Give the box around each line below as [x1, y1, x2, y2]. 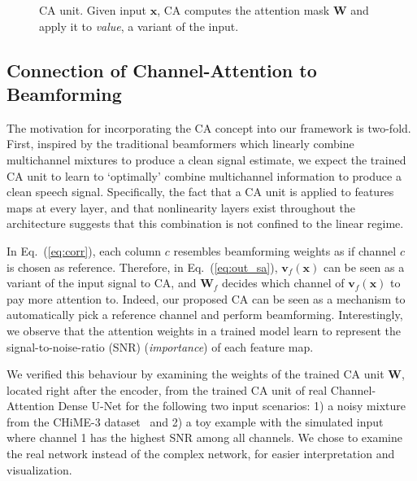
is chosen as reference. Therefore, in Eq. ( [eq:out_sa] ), [7, 258, 278, 275]
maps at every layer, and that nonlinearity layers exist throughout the [7, 199, 356, 216]
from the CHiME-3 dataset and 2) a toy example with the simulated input [7, 413, 384, 430]
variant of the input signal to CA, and [7, 274, 197, 291]
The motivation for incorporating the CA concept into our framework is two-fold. [7, 119, 411, 136]
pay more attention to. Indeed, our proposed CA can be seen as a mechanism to [7, 290, 406, 307]
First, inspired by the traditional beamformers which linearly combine [7, 135, 354, 152]
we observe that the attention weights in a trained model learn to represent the [7, 321, 401, 339]
